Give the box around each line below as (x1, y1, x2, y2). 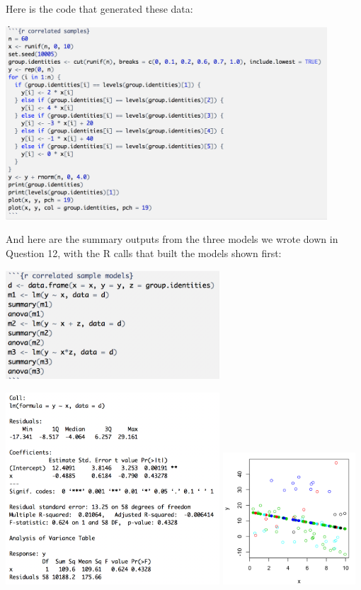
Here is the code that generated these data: (6, 1, 193, 16)
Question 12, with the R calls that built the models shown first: (6, 246, 282, 261)
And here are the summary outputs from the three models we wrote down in (6, 232, 338, 246)
